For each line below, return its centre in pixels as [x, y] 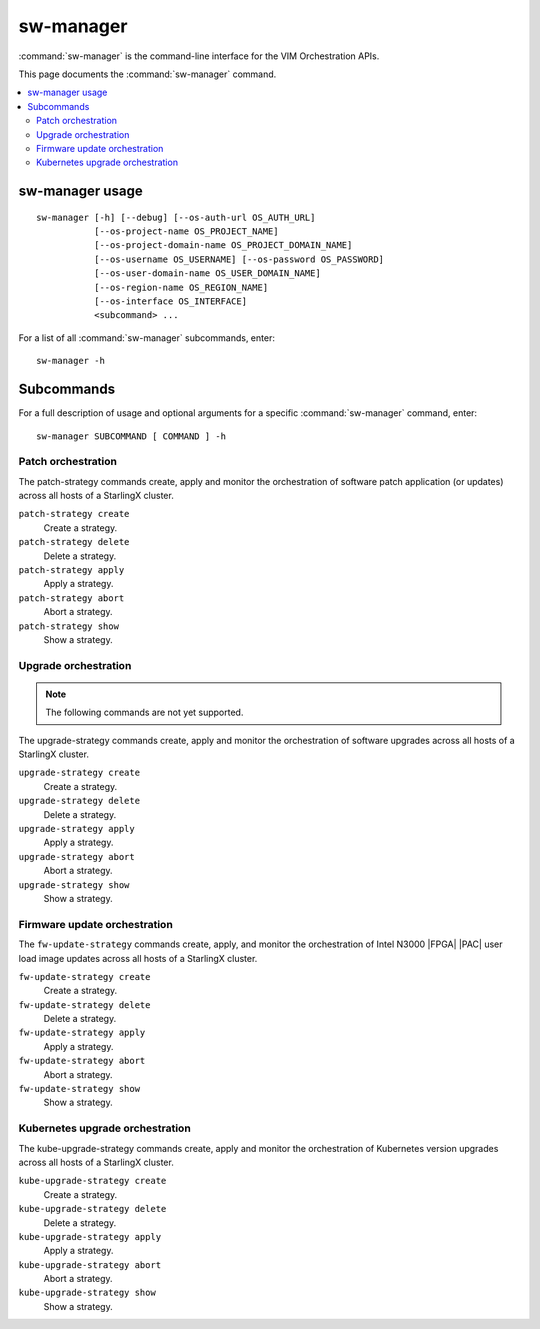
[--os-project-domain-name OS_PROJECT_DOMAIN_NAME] [223, 245]
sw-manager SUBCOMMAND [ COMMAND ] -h [131, 436]
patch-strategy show [69, 626]
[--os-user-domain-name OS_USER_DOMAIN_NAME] [207, 273]
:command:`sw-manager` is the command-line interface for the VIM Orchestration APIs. [199, 56]
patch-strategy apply [71, 569]
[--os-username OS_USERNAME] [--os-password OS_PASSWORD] [239, 259]
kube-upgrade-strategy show [87, 1293]
